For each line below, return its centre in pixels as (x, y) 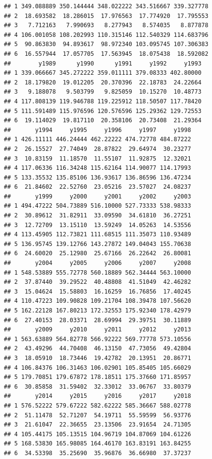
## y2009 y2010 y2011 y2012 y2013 (98, 330)
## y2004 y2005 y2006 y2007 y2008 (98, 263)
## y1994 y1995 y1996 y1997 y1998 (98, 130)
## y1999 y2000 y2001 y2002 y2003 (98, 196)
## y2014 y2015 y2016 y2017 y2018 (98, 396)
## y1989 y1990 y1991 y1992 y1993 (103, 63)
